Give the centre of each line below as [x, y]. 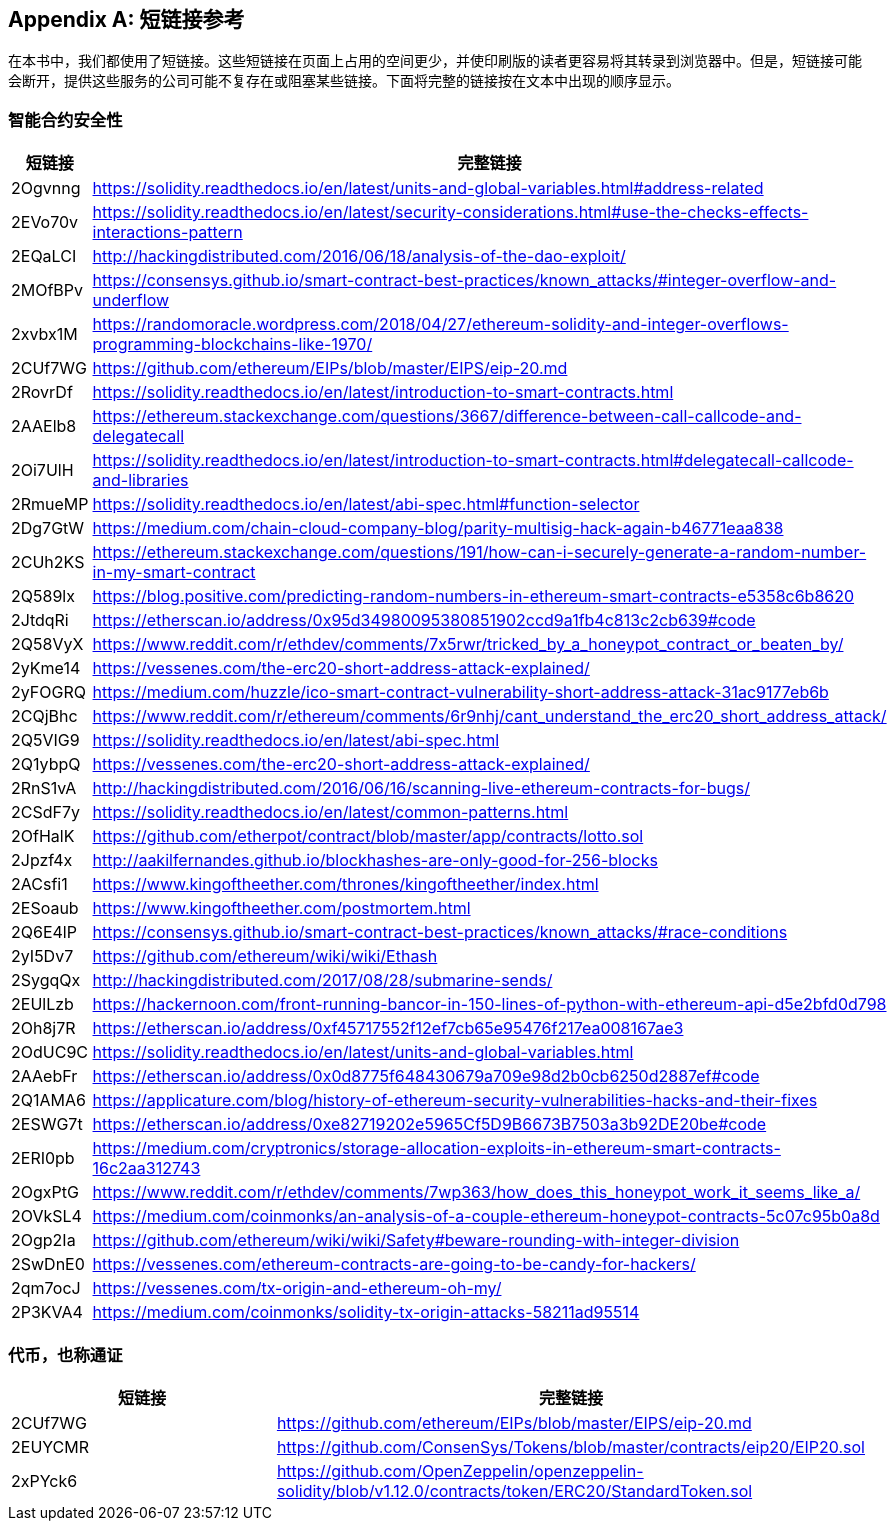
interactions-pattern [167, 232]
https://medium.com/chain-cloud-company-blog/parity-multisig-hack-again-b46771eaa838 [438, 528]
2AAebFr [44, 1076]
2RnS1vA [44, 788]
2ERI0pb [43, 1158]
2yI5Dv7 [42, 956]
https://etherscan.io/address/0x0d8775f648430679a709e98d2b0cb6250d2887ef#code [426, 1076]
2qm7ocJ [46, 1288]
